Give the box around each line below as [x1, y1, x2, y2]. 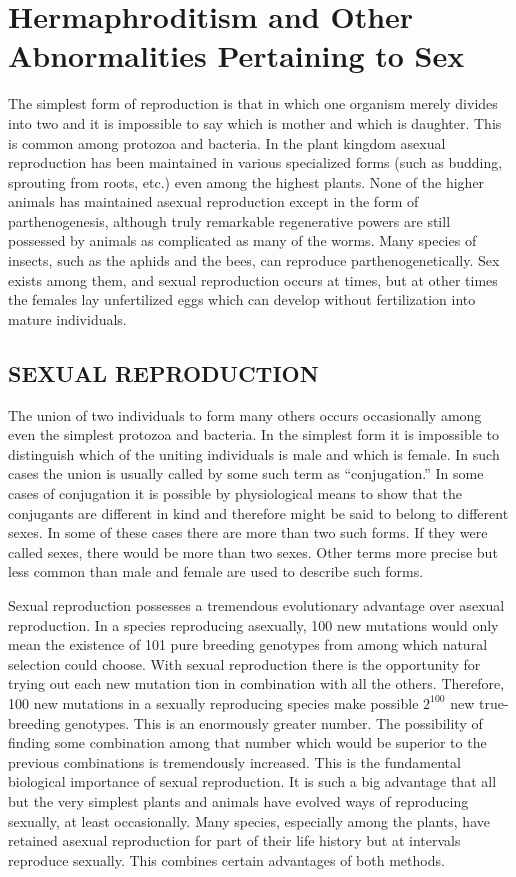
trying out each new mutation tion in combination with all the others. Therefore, [8, 673, 505, 694]
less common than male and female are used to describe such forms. [8, 561, 424, 582]
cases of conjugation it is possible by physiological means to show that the [8, 483, 463, 504]
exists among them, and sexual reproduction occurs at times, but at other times [8, 269, 498, 290]
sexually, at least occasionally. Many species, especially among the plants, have [8, 810, 490, 831]
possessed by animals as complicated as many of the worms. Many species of [8, 230, 477, 251]
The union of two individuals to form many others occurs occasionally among [8, 404, 482, 425]
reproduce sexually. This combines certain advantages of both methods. [8, 849, 445, 870]
